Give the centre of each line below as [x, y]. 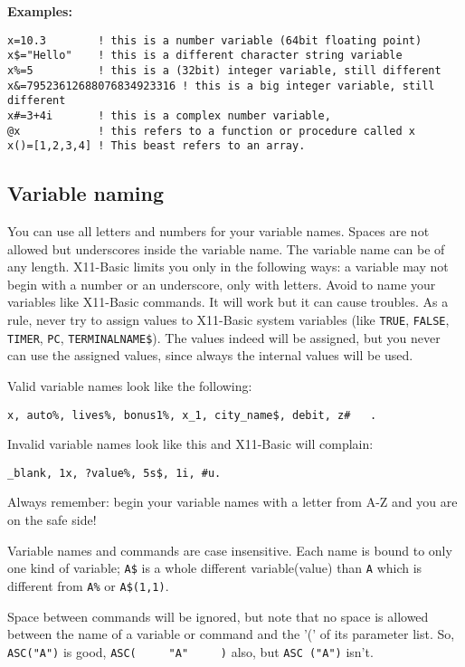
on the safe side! [52, 520]
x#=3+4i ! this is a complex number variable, [169, 115]
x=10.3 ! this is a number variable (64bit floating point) [215, 40]
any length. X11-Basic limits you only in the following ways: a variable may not [228, 267]
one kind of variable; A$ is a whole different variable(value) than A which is [215, 568]
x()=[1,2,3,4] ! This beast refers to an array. [157, 146]
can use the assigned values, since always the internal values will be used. [210, 355]
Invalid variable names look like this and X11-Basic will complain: [190, 444]
